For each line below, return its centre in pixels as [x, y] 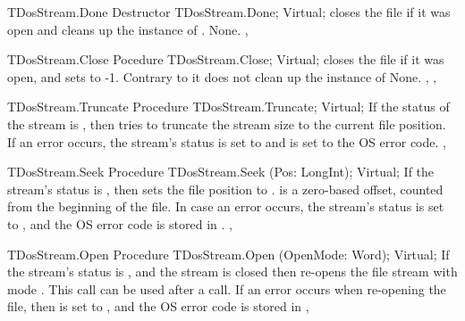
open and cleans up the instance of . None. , [128, 29]
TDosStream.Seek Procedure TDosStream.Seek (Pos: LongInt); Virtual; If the [221, 172]
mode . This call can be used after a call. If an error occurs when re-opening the [227, 288]
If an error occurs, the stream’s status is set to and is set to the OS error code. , [227, 141]
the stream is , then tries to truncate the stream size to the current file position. [227, 123]
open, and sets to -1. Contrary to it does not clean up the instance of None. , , [222, 76]
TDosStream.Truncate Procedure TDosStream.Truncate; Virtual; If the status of [228, 107]
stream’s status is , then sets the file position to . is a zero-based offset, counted [225, 189]
